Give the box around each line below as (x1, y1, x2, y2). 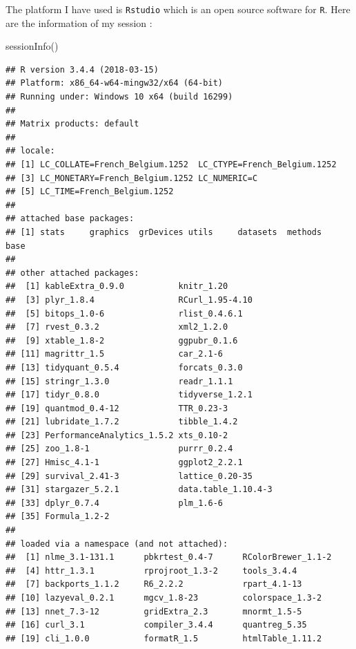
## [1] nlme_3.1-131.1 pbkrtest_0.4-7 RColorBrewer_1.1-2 (6, 552, 332, 563)
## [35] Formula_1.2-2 (6, 511, 110, 522)
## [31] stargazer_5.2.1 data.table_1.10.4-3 (6, 485, 273, 495)
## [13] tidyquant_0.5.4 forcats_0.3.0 (6, 362, 243, 373)
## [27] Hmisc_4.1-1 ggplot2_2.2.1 (6, 458, 243, 468)
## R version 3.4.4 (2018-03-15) (6, 64, 159, 75)
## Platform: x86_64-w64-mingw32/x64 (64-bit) (6, 78, 223, 88)
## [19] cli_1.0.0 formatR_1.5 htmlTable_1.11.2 (6, 633, 322, 643)
